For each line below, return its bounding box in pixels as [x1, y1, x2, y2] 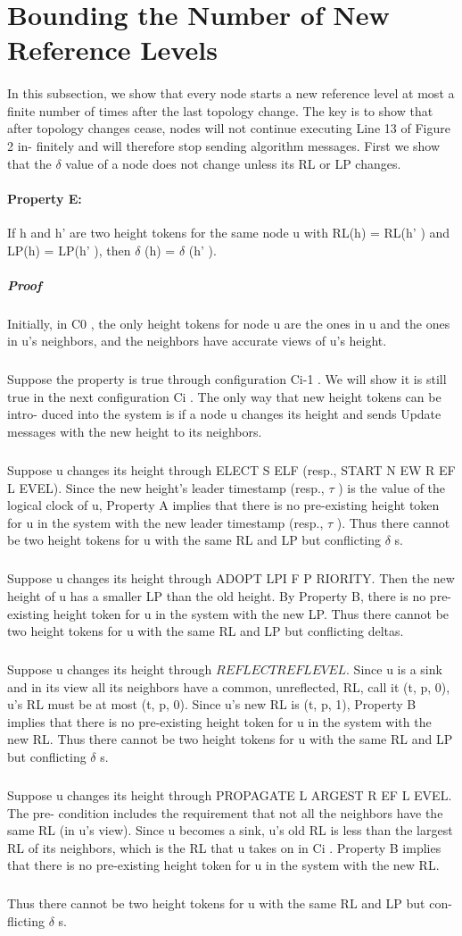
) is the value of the [338, 478, 446, 497]
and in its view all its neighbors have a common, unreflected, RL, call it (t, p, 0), [7, 677, 450, 696]
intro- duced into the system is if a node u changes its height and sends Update [7, 405, 441, 423]
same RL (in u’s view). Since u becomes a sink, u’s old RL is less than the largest [7, 821, 453, 840]
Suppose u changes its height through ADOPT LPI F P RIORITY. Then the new [7, 569, 455, 588]
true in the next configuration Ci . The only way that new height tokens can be [7, 387, 441, 405]
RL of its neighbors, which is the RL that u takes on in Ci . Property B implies [7, 838, 441, 857]
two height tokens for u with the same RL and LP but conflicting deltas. [7, 622, 404, 640]
